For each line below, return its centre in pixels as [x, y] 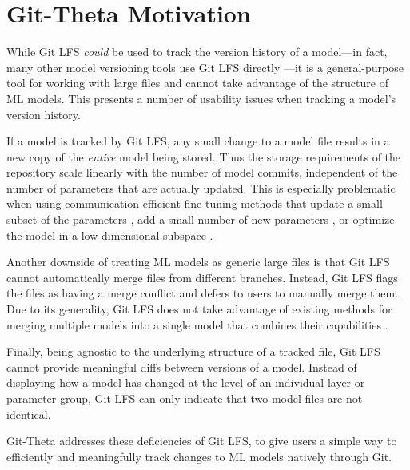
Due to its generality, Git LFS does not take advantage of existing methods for [199, 309]
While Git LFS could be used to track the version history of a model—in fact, [197, 52]
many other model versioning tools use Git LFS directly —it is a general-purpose [205, 67]
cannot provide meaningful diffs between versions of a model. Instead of [182, 366]
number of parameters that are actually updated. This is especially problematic [201, 187]
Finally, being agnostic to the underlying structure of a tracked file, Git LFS [193, 351]
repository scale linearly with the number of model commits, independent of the [202, 172]
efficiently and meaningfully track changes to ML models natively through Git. [199, 456]
